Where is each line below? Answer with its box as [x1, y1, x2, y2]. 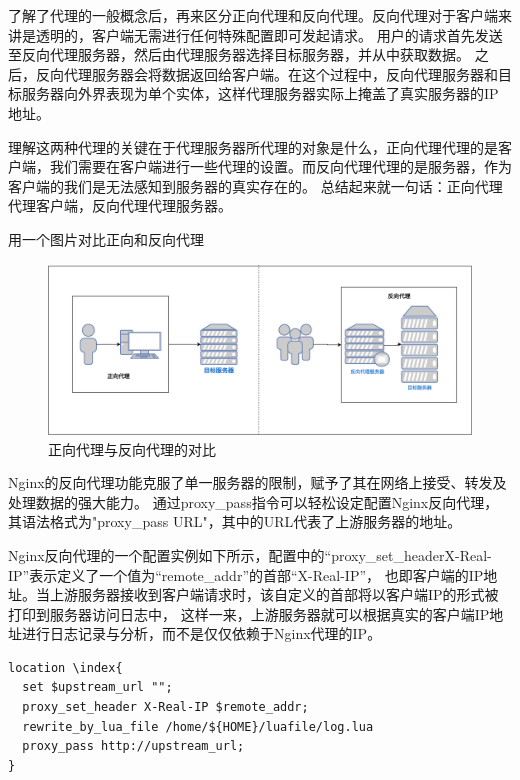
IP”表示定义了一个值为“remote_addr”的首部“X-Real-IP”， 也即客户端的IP [8, 564, 484, 585]
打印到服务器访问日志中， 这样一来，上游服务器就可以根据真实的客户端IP [8, 603, 490, 624]
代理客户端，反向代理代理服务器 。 [8, 195, 232, 216]
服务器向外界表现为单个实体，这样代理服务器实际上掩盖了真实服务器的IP [21, 83, 499, 104]
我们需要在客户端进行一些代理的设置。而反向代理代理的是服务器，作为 [49, 156, 512, 177]
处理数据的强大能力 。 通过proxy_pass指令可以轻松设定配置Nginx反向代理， [8, 491, 499, 512]
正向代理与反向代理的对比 [48, 438, 216, 459]
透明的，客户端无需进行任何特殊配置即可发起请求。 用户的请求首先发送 [35, 24, 503, 45]
